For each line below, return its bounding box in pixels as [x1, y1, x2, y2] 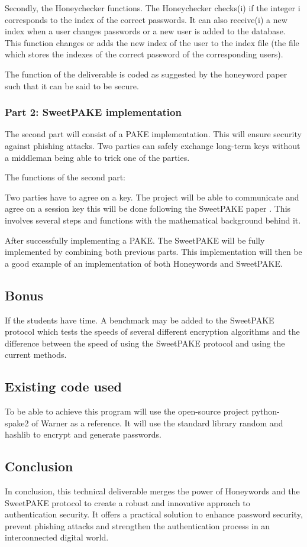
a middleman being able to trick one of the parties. [5, 151, 190, 163]
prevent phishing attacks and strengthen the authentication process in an [5, 519, 270, 532]
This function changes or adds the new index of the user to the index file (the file [5, 36, 299, 48]
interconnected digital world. [5, 531, 109, 543]
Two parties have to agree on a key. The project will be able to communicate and [5, 190, 299, 203]
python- [251, 405, 280, 417]
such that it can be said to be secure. [5, 79, 139, 92]
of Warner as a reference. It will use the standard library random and [31, 416, 283, 429]
